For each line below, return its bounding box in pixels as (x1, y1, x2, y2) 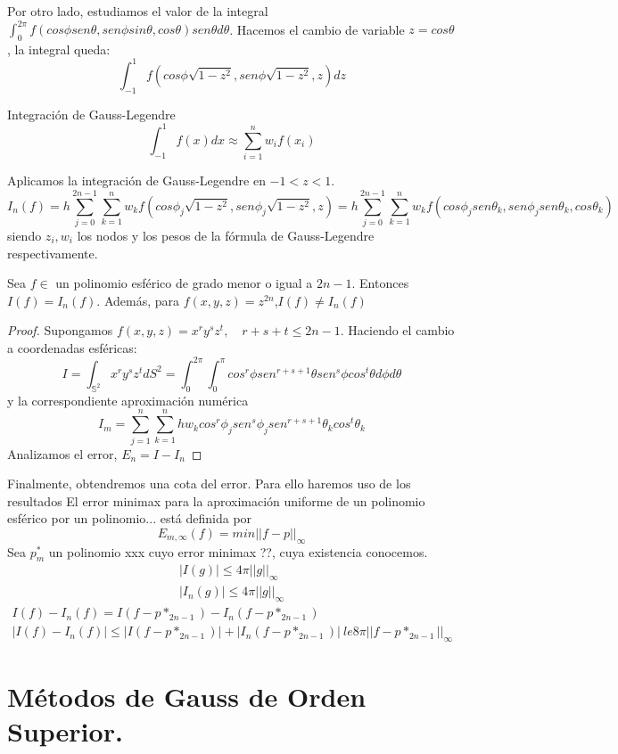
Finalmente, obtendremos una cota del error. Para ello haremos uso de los (7, 474, 411, 493)
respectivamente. (7, 243, 98, 262)
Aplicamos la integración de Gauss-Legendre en (7, 171, 266, 190)
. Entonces (351, 274, 409, 292)
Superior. (7, 713, 123, 750)
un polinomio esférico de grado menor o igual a (55, 274, 313, 292)
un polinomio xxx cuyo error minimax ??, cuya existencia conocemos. (48, 542, 428, 561)
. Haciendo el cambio (340, 321, 455, 340)
